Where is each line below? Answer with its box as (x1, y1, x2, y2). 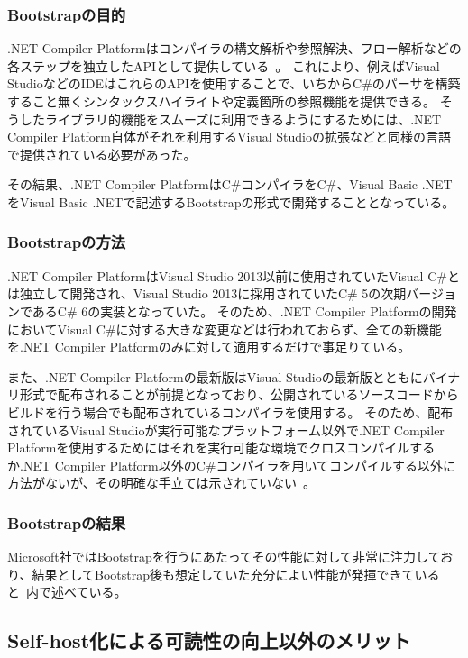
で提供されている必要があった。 (7, 144, 197, 163)
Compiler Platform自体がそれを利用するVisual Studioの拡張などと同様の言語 (7, 127, 451, 146)
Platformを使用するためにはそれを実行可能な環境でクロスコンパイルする (7, 438, 436, 457)
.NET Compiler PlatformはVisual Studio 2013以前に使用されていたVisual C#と (7, 266, 460, 285)
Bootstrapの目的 (7, 3, 126, 25)
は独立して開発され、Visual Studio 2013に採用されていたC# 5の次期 (7, 284, 407, 303)
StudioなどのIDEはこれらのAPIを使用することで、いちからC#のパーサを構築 (7, 74, 461, 93)
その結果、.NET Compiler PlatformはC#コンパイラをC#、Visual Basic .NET (7, 175, 453, 194)
